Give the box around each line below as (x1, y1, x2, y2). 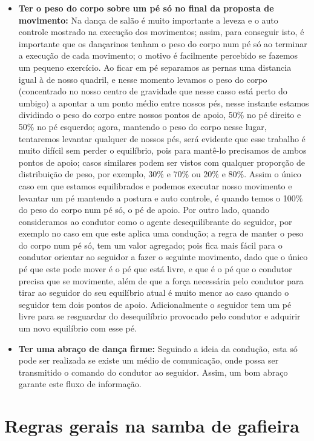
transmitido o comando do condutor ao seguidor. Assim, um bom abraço (18, 365, 288, 378)
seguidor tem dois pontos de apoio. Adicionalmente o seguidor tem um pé (18, 298, 292, 310)
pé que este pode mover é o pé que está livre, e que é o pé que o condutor (18, 263, 292, 275)
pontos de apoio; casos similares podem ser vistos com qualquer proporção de (18, 155, 306, 168)
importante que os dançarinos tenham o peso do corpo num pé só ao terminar (18, 37, 307, 50)
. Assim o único (244, 168, 301, 180)
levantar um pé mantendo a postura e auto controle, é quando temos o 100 (18, 191, 296, 204)
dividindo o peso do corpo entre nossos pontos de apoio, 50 (18, 108, 237, 121)
